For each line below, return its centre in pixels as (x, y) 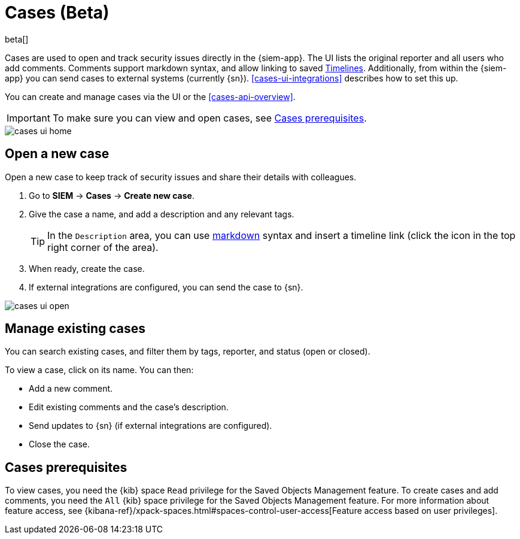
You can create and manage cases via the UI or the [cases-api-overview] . (150, 96)
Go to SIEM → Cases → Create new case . (112, 195)
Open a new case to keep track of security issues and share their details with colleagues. (181, 177)
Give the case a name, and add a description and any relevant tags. (162, 214)
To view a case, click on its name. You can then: (99, 370)
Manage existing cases (75, 329)
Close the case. (60, 444)
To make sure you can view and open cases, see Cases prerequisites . (209, 118)
